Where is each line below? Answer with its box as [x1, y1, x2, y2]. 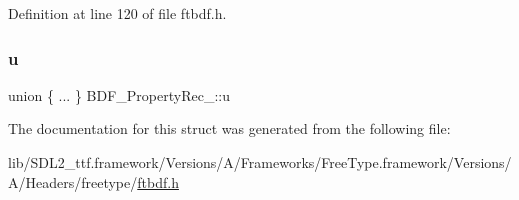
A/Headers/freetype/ [8, 171, 138, 192]
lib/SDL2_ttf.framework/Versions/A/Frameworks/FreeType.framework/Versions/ [8, 152, 512, 172]
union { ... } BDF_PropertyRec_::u [8, 84, 230, 105]
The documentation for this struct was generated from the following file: [8, 118, 451, 139]
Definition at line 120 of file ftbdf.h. [8, 3, 227, 23]
